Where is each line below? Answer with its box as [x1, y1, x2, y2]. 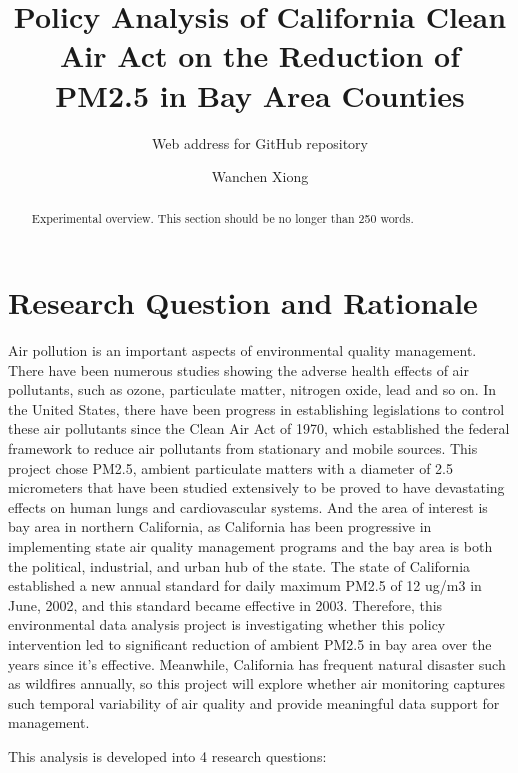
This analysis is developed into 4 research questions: [8, 745, 327, 766]
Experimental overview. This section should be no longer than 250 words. [31, 210, 414, 227]
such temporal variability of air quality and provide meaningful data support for [8, 692, 500, 713]
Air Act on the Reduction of [60, 35, 460, 76]
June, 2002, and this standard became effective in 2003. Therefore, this [8, 594, 443, 615]
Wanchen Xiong [211, 166, 309, 187]
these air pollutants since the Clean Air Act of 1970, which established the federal [8, 418, 510, 439]
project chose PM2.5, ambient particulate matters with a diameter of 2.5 [8, 457, 453, 478]
